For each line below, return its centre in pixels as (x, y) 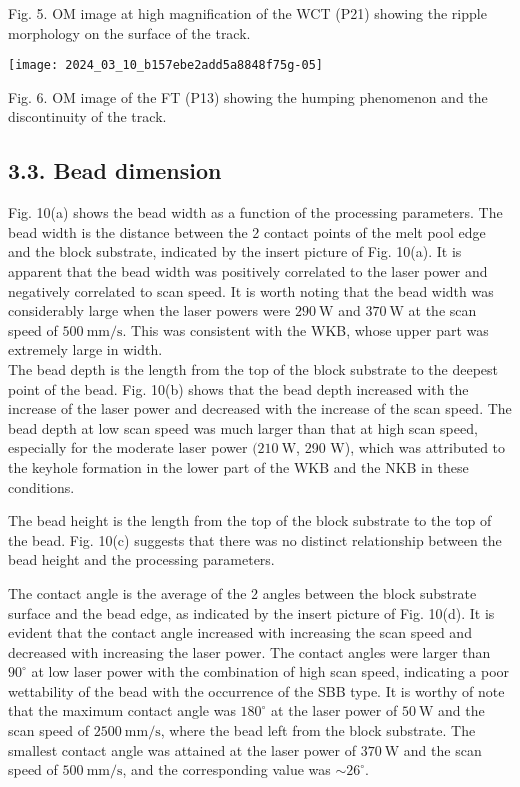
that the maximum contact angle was (122, 710)
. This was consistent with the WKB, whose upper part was (305, 329)
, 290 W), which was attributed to (401, 447)
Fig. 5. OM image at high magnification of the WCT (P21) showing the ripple (247, 13)
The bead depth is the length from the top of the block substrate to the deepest (253, 368)
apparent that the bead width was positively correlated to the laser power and (248, 271)
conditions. (41, 486)
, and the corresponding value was (226, 769)
